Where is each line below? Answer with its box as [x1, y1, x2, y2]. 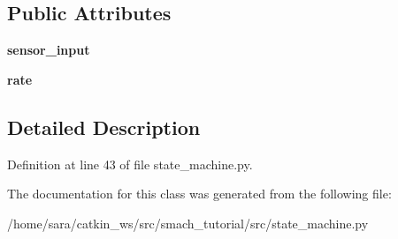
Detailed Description [7, 113, 201, 140]
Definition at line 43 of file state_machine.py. [7, 154, 253, 173]
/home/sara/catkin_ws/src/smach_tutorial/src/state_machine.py [7, 213, 369, 232]
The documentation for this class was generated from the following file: [7, 184, 392, 203]
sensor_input [7, 41, 90, 59]
